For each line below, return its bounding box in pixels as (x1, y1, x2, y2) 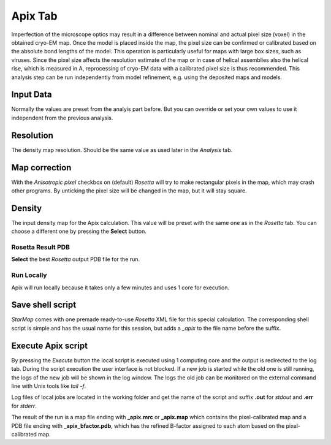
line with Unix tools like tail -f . (11, 382, 86, 389)
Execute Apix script (11, 340, 88, 351)
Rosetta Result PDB (11, 243, 70, 251)
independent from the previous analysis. (11, 114, 113, 121)
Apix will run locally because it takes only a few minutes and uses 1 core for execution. (11, 284, 230, 291)
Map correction (11, 162, 72, 173)
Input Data (11, 89, 52, 100)
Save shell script (11, 300, 77, 310)
